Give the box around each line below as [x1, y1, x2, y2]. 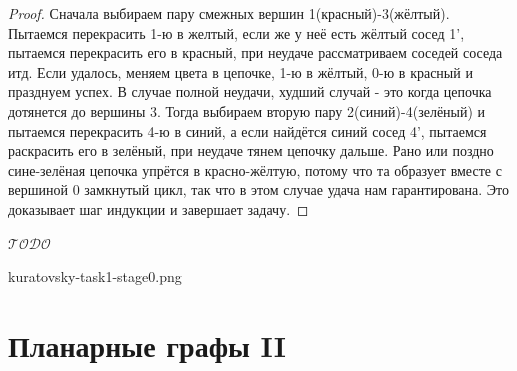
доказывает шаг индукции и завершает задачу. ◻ [8, 198, 309, 219]
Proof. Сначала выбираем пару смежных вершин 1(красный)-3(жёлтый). [8, 3, 450, 23]
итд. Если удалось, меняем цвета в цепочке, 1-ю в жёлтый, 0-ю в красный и [8, 61, 473, 82]
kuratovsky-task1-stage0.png [8, 266, 182, 287]
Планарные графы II [8, 324, 286, 365]
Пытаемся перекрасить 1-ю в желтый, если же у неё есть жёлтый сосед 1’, [8, 22, 465, 43]
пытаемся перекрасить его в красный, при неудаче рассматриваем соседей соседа [8, 42, 503, 63]
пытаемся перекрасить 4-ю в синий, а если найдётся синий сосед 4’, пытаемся [8, 120, 487, 141]
